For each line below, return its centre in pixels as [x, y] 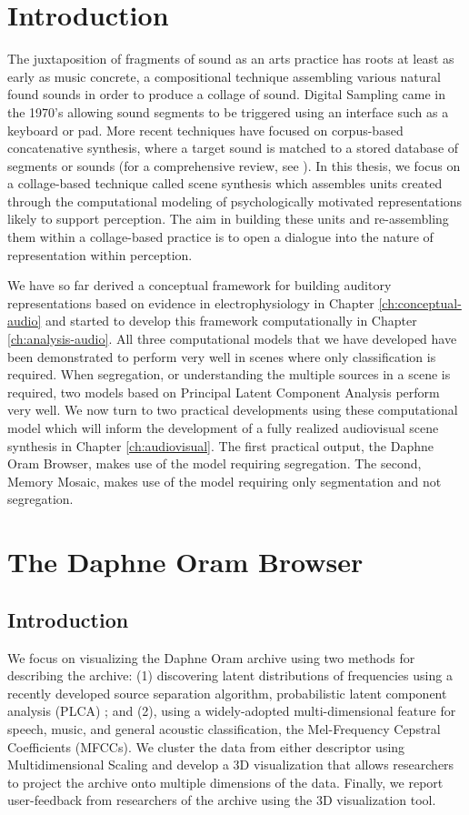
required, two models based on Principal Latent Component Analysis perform [224, 392]
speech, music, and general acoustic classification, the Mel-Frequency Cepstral [224, 728]
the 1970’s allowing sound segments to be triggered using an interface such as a [228, 111]
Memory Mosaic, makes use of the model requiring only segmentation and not [225, 481]
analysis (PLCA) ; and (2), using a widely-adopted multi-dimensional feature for [232, 711]
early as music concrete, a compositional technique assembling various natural [224, 76]
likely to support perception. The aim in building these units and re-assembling [228, 219]
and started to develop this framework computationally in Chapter [231, 321]
